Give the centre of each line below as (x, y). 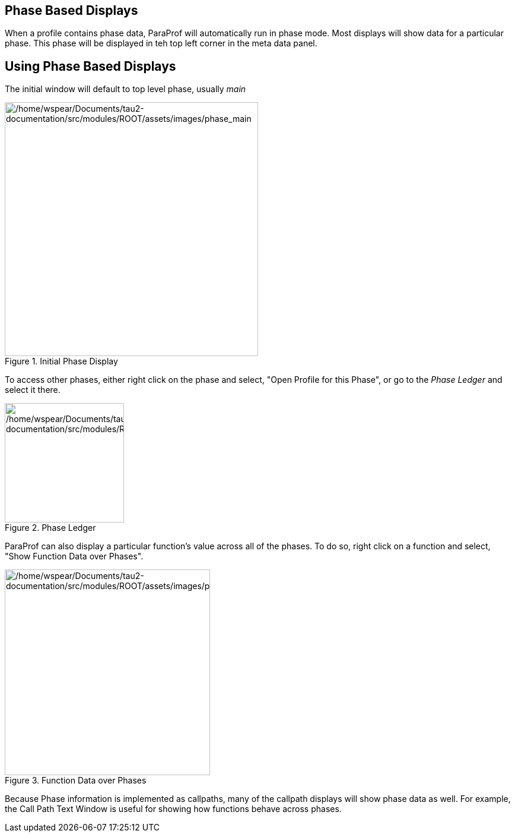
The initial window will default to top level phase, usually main (125, 89)
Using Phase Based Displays (90, 66)
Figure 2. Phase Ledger (50, 528)
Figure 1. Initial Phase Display (61, 361)
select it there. (33, 390)
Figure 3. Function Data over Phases (76, 781)
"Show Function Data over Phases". (74, 556)
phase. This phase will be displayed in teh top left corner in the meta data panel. (161, 43)
